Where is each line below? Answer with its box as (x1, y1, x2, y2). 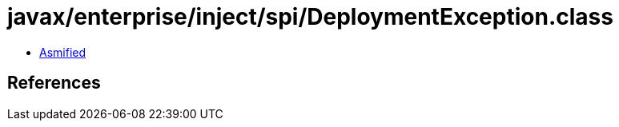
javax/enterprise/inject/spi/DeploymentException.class (7, 3, 613, 30)
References (7, 73, 101, 93)
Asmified (39, 45, 86, 59)
